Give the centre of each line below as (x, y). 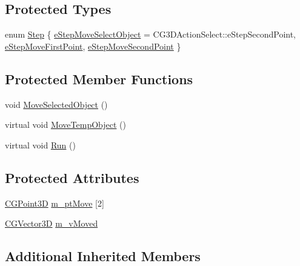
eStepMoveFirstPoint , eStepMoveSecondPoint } (93, 46)
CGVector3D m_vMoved (52, 223)
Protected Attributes (72, 177)
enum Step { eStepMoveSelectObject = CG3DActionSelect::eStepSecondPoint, (151, 34)
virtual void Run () (40, 145)
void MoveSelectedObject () (56, 104)
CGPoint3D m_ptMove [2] (55, 203)
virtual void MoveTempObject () (65, 125)
